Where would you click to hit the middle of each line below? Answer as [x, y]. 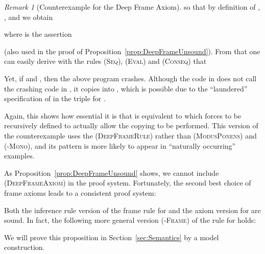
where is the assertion [38, 34]
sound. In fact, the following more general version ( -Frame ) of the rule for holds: [130, 220]
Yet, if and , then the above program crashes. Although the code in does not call [130, 78]
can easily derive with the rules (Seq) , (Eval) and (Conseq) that [105, 61]
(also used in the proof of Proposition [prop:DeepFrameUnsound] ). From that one [132, 51]
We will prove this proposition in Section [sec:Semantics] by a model [112, 237]
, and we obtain [29, 17]
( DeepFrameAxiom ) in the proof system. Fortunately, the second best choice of [128, 183]
